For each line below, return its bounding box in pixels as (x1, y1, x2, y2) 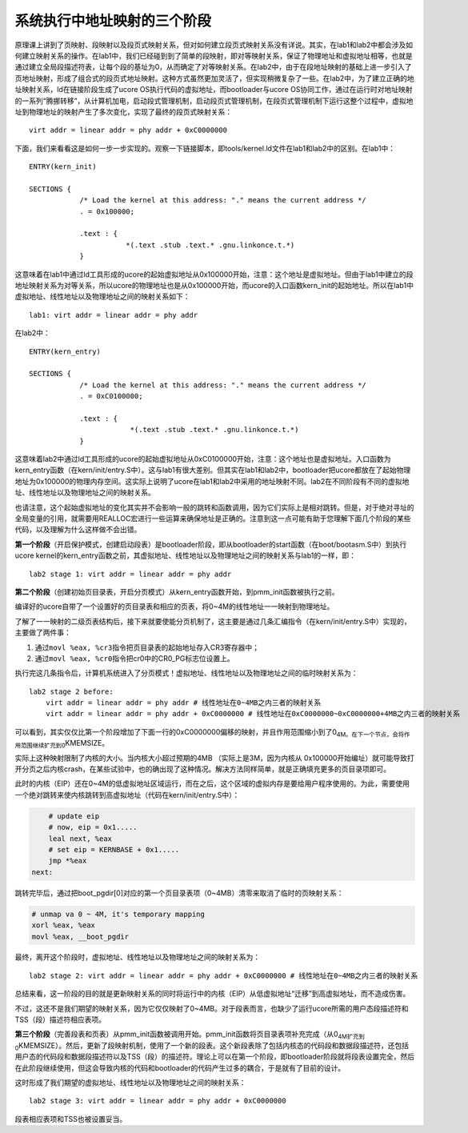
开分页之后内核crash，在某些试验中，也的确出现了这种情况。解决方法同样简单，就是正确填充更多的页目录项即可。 (14, 764, 391, 774)
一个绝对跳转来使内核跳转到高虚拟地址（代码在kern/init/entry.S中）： (14, 790, 240, 799)
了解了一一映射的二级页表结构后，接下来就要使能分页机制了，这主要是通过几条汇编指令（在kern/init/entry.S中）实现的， (14, 616, 411, 626)
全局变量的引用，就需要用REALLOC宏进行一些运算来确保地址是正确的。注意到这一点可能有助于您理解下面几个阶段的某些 (14, 514, 411, 523)
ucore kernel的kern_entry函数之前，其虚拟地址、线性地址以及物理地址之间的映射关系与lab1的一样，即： (14, 550, 356, 560)
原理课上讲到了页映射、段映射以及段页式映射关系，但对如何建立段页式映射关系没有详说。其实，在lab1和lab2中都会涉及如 (14, 40, 414, 50)
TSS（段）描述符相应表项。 (14, 1015, 106, 1024)
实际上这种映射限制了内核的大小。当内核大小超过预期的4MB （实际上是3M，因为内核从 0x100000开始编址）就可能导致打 (14, 753, 415, 763)
